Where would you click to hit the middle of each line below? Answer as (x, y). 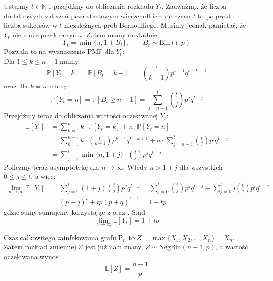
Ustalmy (17, 6)
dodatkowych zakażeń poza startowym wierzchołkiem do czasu (97, 15)
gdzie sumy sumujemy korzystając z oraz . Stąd (75, 212)
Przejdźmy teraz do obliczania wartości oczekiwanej (81, 115)
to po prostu (216, 15)
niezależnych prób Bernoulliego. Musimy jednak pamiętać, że (155, 25)
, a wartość (232, 247)
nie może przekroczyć (44, 34)
